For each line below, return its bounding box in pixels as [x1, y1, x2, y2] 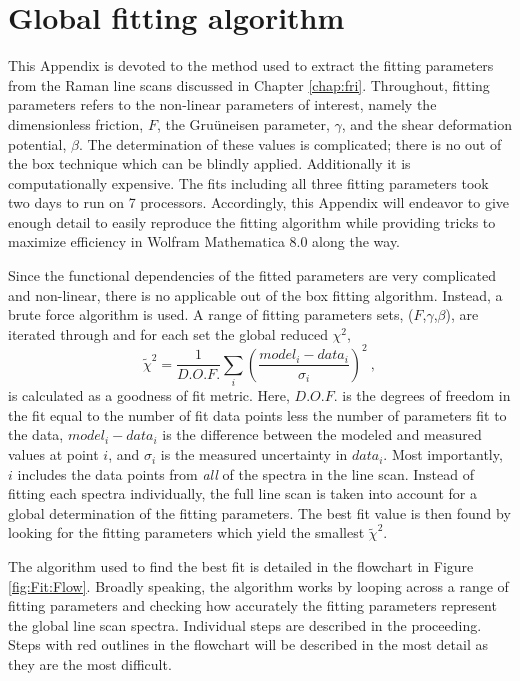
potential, [8, 133, 67, 154]
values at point [8, 444, 99, 465]
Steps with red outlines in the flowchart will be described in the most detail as [8, 634, 488, 655]
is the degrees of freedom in [342, 385, 511, 406]
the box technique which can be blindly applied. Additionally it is [8, 153, 411, 174]
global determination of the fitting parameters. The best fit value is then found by [8, 502, 511, 523]
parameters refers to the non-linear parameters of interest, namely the [8, 94, 437, 115]
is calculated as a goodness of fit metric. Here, [8, 385, 290, 406]
